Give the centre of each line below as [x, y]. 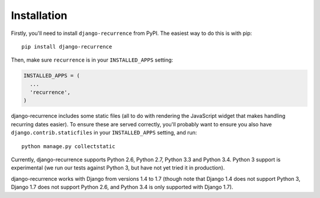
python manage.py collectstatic [68, 146]
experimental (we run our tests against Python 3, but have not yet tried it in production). [118, 168]
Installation [39, 15]
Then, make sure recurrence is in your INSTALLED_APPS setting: [92, 60]
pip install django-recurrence [67, 47]
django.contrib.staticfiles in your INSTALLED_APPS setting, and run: [104, 133]
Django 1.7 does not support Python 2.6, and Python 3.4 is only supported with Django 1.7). [122, 187]
